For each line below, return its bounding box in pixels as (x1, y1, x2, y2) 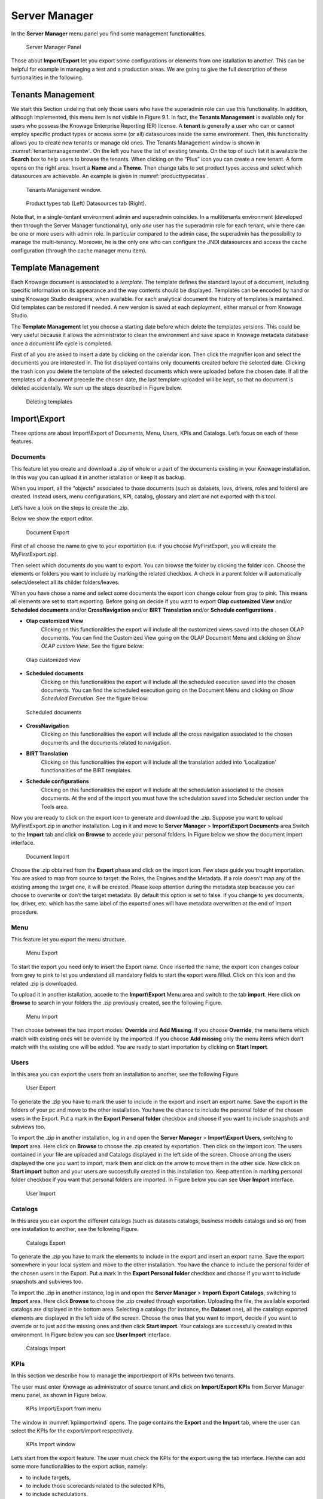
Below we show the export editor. (11, 515, 94, 522)
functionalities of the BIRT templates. (41, 767, 132, 774)
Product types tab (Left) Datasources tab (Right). (26, 200, 147, 207)
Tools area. (41, 803, 69, 810)
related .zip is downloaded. (11, 980, 78, 987)
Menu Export (26, 949, 58, 956)
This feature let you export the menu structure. (11, 936, 127, 943)
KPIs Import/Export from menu (26, 1405, 102, 1412)
